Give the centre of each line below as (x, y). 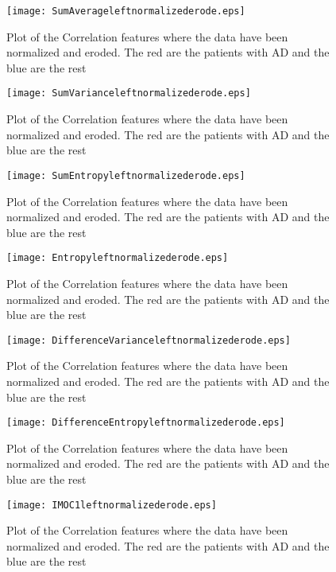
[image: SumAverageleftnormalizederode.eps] (126, 11)
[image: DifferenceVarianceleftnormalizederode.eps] (149, 340)
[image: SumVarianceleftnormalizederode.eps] (129, 93)
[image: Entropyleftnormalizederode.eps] (118, 258)
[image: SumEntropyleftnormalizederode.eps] (126, 175)
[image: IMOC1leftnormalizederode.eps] (112, 505)
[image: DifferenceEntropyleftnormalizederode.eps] (146, 423)
